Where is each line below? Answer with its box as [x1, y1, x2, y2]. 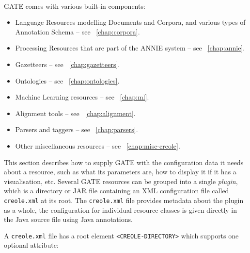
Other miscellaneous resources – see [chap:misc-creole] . [15, 140, 180, 151]
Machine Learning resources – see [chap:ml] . [15, 92, 149, 102]
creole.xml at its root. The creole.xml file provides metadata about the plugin [4, 195, 244, 205]
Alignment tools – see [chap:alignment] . [15, 108, 136, 118]
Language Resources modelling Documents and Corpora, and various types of [15, 17, 246, 27]
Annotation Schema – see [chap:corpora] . [15, 26, 140, 36]
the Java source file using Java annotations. [4, 214, 133, 224]
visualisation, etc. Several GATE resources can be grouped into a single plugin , [4, 176, 238, 186]
